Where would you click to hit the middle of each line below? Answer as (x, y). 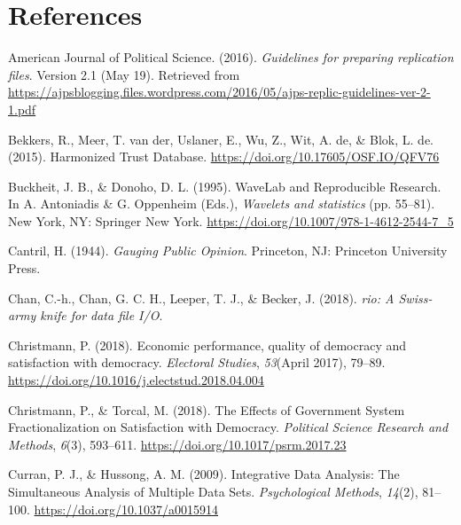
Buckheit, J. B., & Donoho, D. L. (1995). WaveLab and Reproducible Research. (225, 186)
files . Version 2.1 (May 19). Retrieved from (124, 74)
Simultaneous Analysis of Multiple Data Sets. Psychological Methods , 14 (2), (213, 491)
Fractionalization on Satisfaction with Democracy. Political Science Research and (228, 427)
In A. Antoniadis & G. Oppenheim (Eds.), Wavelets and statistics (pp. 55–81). (222, 204)
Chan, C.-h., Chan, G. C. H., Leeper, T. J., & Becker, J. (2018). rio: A (201, 298)
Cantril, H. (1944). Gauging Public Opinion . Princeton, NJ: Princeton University (228, 251)
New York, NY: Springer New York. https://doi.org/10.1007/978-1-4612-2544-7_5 (231, 220)
